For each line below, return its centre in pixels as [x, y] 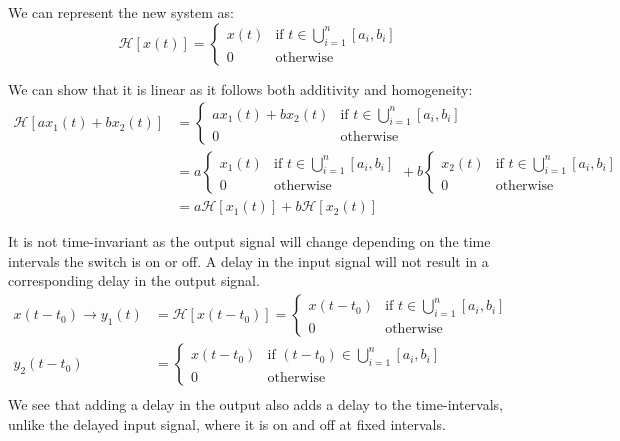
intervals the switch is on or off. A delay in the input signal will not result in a [248, 260]
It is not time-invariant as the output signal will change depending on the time [249, 241]
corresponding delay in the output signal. [134, 280]
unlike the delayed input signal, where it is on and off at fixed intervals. [227, 423]
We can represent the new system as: [121, 12]
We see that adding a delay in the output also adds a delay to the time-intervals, [255, 404]
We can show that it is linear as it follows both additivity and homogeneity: [240, 88]
